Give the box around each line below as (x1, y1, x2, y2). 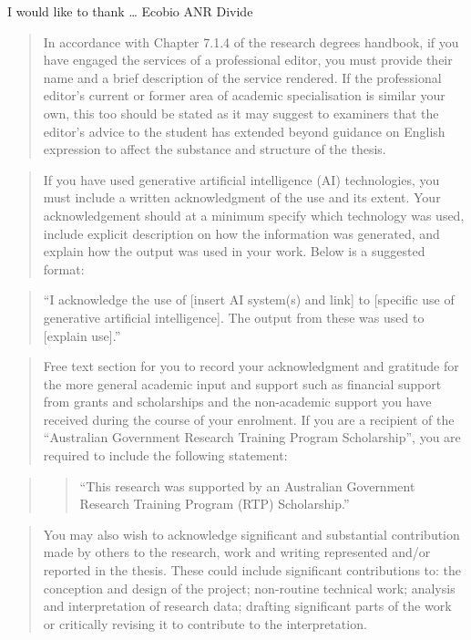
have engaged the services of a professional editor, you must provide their (43, 50, 453, 69)
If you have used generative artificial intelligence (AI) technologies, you (43, 170, 440, 189)
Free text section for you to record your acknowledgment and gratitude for (43, 356, 459, 376)
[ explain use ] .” (43, 325, 121, 345)
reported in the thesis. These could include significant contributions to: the (43, 561, 462, 580)
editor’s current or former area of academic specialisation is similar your (43, 86, 445, 105)
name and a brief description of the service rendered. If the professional (43, 67, 442, 87)
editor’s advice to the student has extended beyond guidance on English (43, 121, 445, 140)
